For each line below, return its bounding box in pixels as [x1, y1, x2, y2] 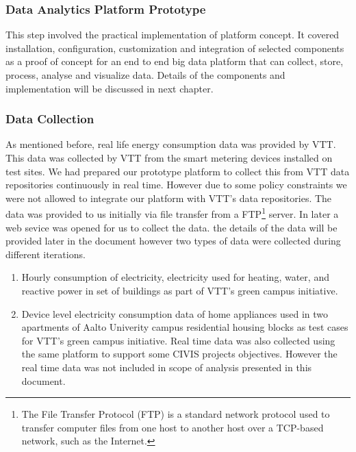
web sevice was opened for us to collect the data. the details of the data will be [5, 220, 338, 234]
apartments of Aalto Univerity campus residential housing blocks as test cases [21, 320, 348, 334]
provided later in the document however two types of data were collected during [5, 234, 341, 248]
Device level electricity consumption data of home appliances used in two [21, 306, 329, 321]
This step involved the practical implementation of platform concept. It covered [5, 27, 340, 42]
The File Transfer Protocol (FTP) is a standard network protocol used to [21, 407, 330, 421]
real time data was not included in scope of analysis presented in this [21, 360, 312, 374]
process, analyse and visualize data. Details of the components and [5, 68, 285, 81]
